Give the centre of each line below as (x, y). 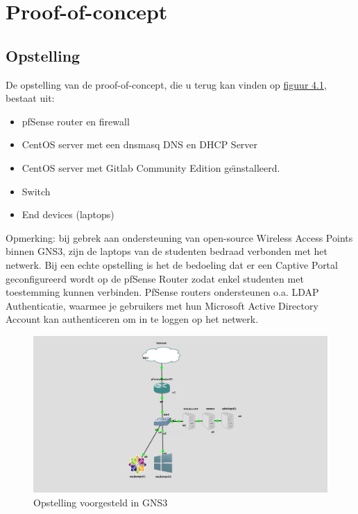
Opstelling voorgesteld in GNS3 (101, 502)
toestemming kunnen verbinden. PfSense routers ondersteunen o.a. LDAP (162, 292)
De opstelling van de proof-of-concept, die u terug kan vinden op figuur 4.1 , (166, 84)
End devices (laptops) (68, 214)
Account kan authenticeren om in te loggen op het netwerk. (132, 319)
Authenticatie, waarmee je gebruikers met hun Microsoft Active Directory (162, 305)
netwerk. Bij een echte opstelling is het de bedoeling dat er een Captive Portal (172, 264)
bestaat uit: (30, 98)
